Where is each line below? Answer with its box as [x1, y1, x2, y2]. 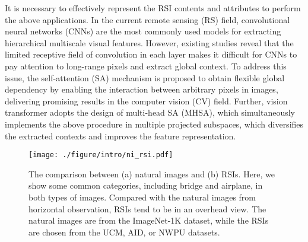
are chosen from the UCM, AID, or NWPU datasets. [28, 225, 220, 238]
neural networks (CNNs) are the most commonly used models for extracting [5, 25, 281, 37]
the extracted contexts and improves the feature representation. [5, 129, 236, 142]
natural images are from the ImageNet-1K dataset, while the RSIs [28, 214, 269, 227]
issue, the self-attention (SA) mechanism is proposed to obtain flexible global [5, 71, 285, 84]
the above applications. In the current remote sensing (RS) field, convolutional [5, 13, 290, 26]
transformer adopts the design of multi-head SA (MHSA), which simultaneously [5, 106, 295, 119]
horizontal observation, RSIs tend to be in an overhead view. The [28, 202, 266, 215]
